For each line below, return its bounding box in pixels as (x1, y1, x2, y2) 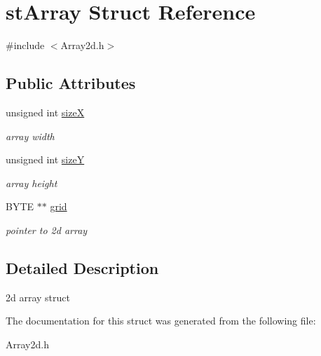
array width (6, 128, 55, 143)
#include (6, 38, 45, 53)
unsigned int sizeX (6, 104, 85, 119)
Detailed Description (6, 256, 159, 278)
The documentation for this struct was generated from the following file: (6, 313, 316, 328)
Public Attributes (6, 72, 136, 94)
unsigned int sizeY (6, 152, 85, 167)
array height (6, 175, 57, 190)
